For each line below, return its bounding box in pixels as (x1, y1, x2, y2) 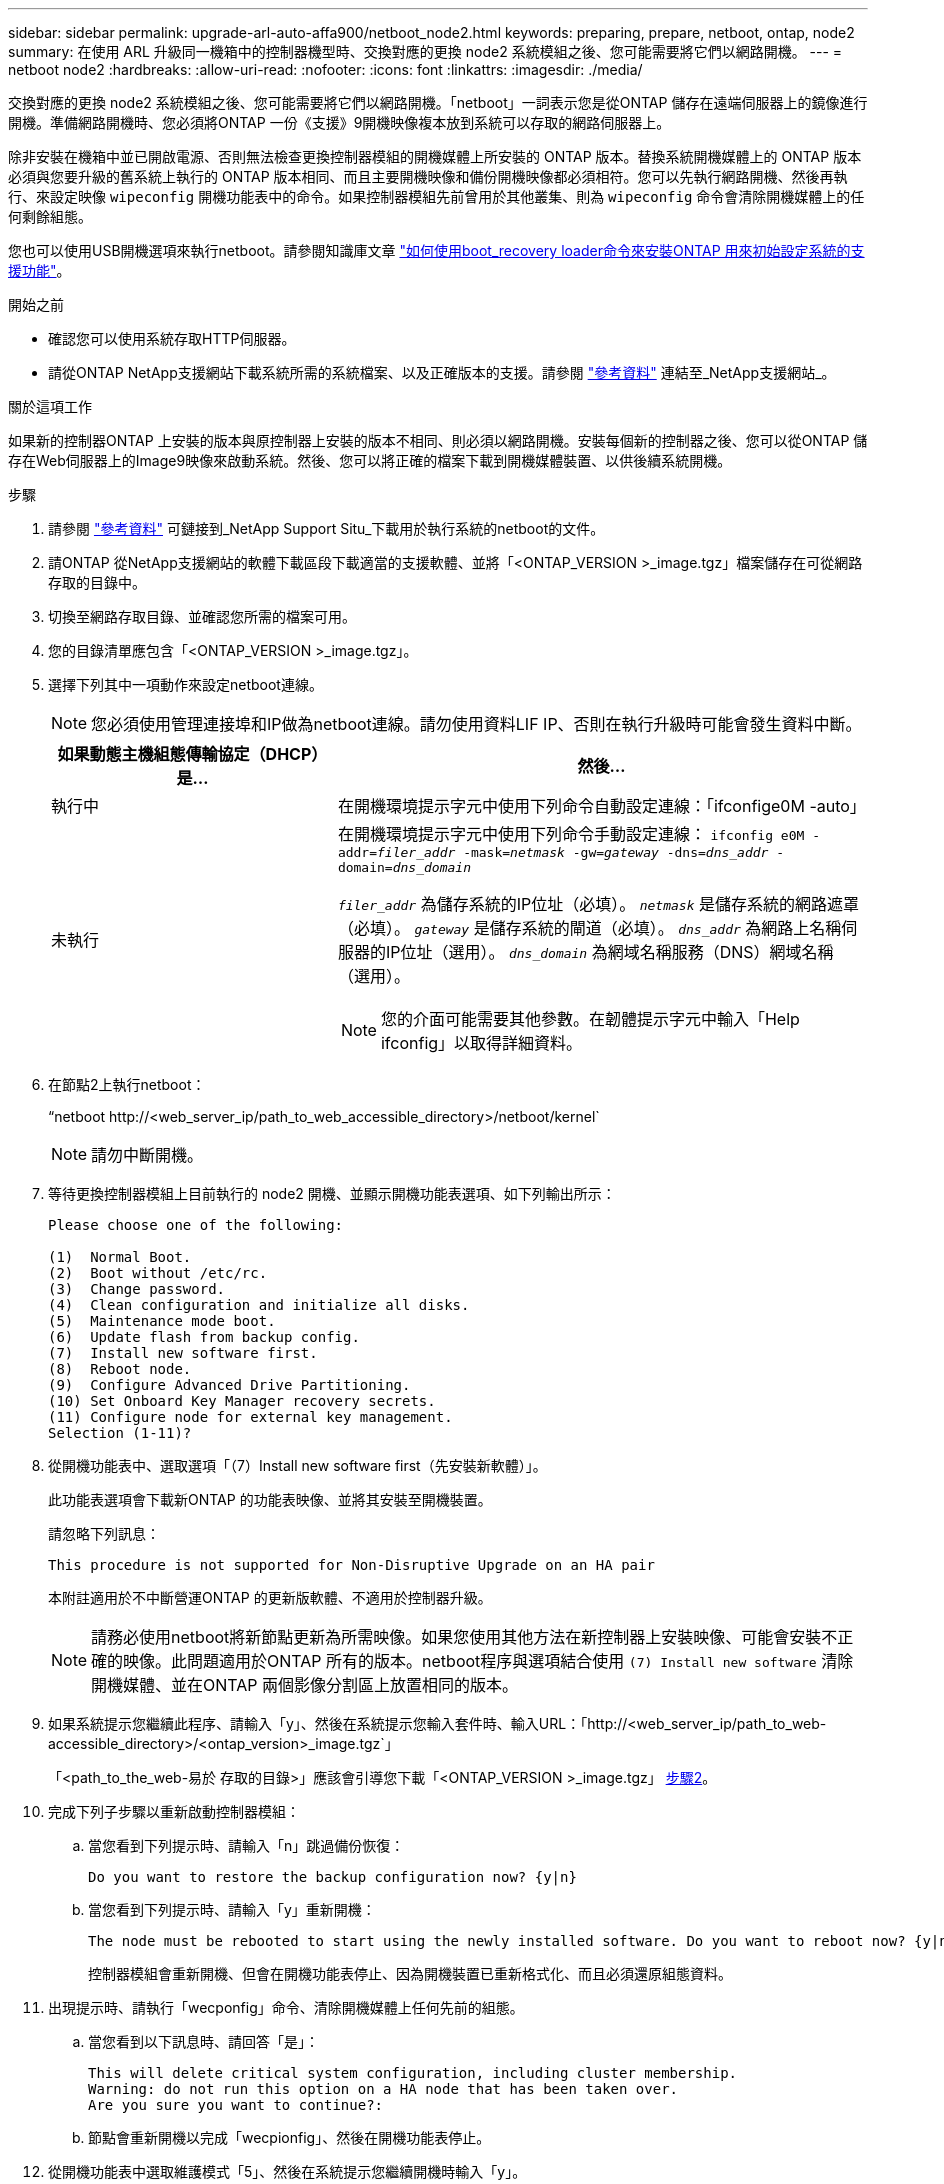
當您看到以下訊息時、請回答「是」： (88, 2033, 319, 2050)
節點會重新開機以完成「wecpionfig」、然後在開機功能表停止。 (88, 2129, 491, 2146)
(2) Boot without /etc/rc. (48, 1265, 268, 1281)
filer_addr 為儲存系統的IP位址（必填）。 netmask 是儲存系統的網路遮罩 (337, 894, 860, 914)
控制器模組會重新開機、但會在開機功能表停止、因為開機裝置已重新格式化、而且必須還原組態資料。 (88, 1965, 732, 1982)
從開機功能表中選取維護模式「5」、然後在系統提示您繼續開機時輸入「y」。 (48, 2163, 527, 2180)
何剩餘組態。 (8, 208, 92, 225)
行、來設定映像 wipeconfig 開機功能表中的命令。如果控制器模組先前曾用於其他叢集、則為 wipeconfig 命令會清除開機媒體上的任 (8, 188, 865, 205)
